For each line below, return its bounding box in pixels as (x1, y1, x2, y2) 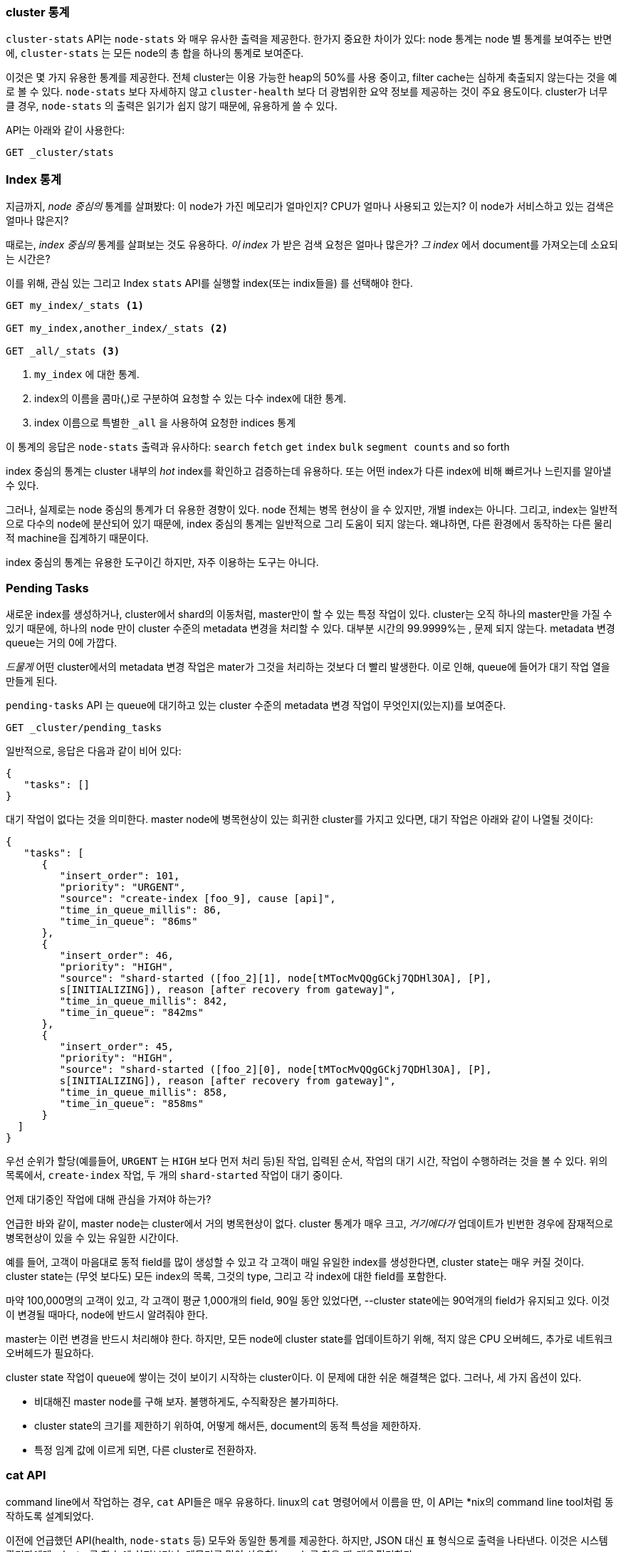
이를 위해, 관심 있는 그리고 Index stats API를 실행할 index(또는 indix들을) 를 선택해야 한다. (6, 277, 413, 290)
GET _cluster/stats (6, 147, 114, 159)
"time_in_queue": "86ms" (59, 915, 198, 927)
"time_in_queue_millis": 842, (59, 995, 228, 1007)
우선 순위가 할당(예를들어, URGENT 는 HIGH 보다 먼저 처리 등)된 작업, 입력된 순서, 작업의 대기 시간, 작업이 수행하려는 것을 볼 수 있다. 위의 (6, 1154, 608, 1167)
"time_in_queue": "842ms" (59, 1006, 204, 1018)
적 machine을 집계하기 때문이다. (6, 532, 149, 545)
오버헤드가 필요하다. (6, 1346, 94, 1359)
